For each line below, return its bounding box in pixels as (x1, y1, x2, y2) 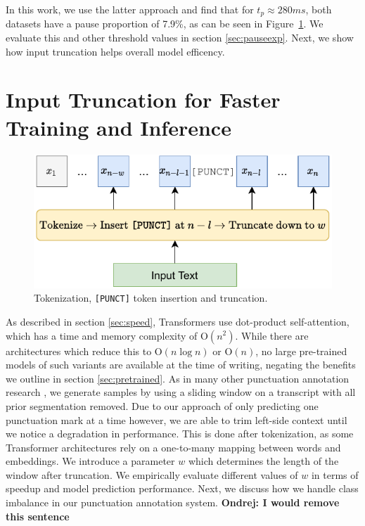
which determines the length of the (188, 454, 339, 468)
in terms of (311, 467, 359, 482)
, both (305, 2, 332, 16)
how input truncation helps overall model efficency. (6, 44, 225, 58)
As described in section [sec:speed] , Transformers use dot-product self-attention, (6, 314, 350, 328)
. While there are (235, 328, 309, 342)
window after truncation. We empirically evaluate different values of (6, 467, 298, 482)
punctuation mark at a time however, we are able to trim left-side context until (6, 412, 347, 427)
